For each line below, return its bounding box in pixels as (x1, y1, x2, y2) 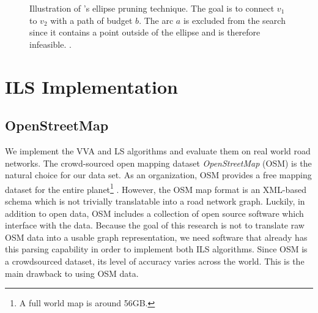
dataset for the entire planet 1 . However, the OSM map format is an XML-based (5, 181, 306, 195)
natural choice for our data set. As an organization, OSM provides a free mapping (5, 168, 312, 181)
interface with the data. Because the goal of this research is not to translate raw (5, 219, 305, 232)
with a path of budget (50, 13, 133, 26)
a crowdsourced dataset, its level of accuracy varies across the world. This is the (5, 254, 305, 267)
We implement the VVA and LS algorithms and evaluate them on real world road (5, 144, 311, 157)
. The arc (139, 13, 174, 26)
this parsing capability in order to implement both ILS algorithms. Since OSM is (5, 243, 308, 255)
